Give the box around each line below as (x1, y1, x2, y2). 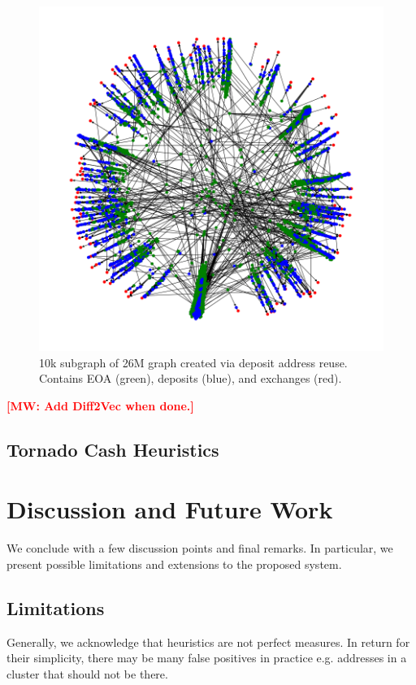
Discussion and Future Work (6, 492, 333, 526)
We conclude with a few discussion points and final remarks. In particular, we (6, 540, 393, 557)
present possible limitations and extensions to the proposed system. (6, 555, 342, 572)
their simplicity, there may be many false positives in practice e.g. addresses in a (6, 649, 407, 666)
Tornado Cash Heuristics (6, 436, 219, 462)
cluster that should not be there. (6, 665, 168, 682)
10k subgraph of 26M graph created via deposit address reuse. (39, 353, 348, 371)
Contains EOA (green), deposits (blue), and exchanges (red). (39, 370, 342, 387)
